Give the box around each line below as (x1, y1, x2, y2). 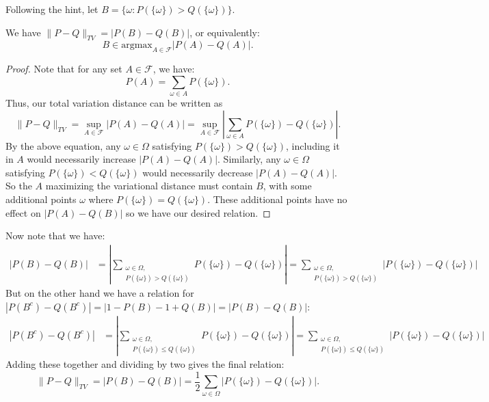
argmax (121, 40, 153, 51)
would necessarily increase (27, 152, 136, 166)
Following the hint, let (5, 2, 98, 16)
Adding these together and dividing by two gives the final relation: (5, 357, 285, 371)
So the (5, 178, 32, 193)
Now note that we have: (5, 228, 105, 243)
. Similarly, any (217, 152, 281, 166)
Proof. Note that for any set (5, 62, 122, 76)
